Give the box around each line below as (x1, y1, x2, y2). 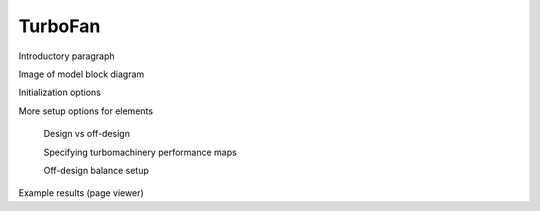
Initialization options (18, 86, 102, 99)
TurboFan (18, 15, 101, 37)
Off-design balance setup (43, 164, 150, 176)
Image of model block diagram (18, 68, 145, 80)
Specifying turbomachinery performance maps (43, 146, 237, 158)
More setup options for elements (18, 105, 154, 117)
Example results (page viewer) (18, 187, 144, 199)
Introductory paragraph (18, 50, 115, 62)
